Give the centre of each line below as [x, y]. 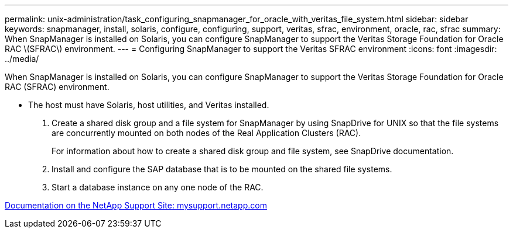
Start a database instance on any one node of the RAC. [158, 187]
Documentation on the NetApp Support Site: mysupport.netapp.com [136, 205]
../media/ [22, 59]
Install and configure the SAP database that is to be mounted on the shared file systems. [222, 169]
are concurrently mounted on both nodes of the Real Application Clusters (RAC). [206, 133]
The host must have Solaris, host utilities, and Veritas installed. [149, 105]
